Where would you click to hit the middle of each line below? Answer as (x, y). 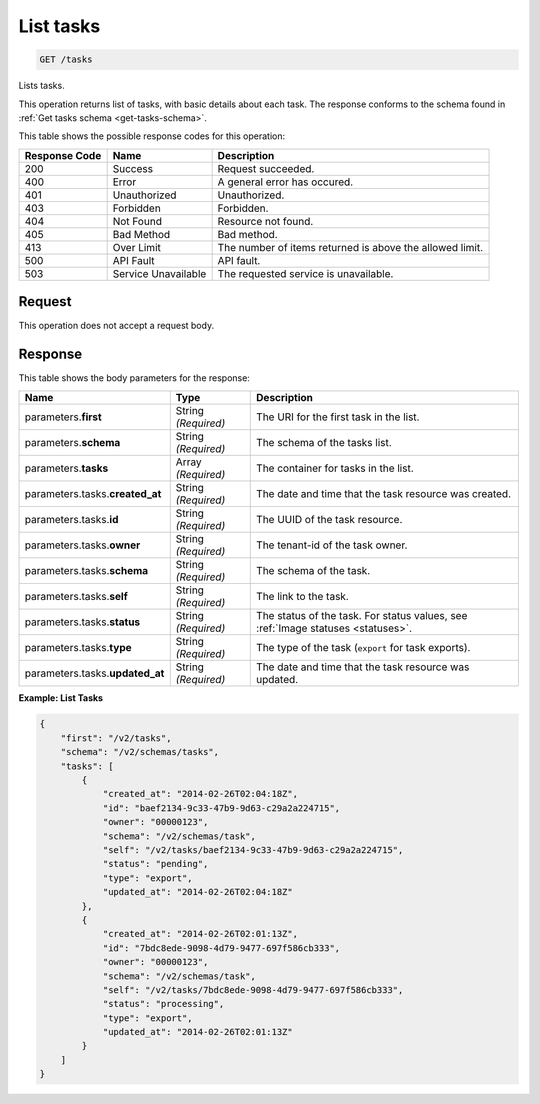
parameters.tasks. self (76, 596)
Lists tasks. (41, 86)
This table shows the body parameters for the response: (134, 378)
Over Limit (137, 247)
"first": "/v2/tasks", (116, 738)
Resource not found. (265, 221)
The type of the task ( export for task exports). (363, 647)
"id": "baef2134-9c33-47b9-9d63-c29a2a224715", (221, 808)
